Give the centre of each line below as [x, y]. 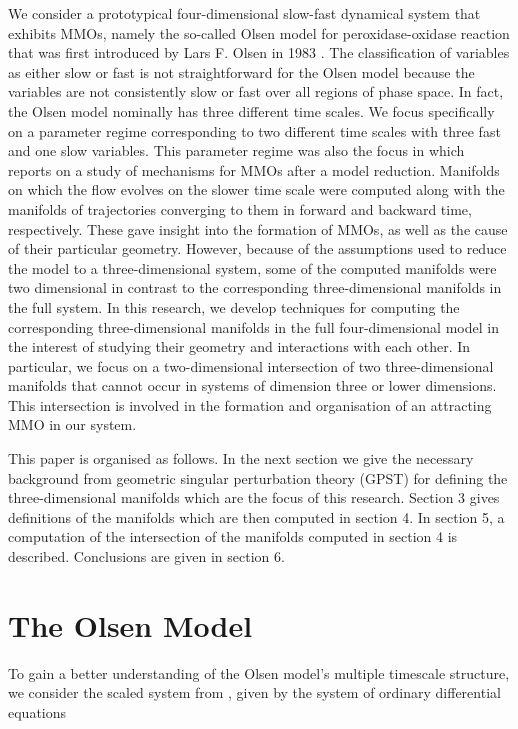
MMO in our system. [72, 424]
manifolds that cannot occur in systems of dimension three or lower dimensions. [252, 385]
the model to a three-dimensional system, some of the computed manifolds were [252, 267]
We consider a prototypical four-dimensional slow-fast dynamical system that [244, 13]
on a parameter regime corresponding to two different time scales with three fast [254, 130]
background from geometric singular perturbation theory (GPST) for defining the [258, 477]
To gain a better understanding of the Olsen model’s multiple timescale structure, [259, 672]
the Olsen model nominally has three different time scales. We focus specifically [251, 110]
